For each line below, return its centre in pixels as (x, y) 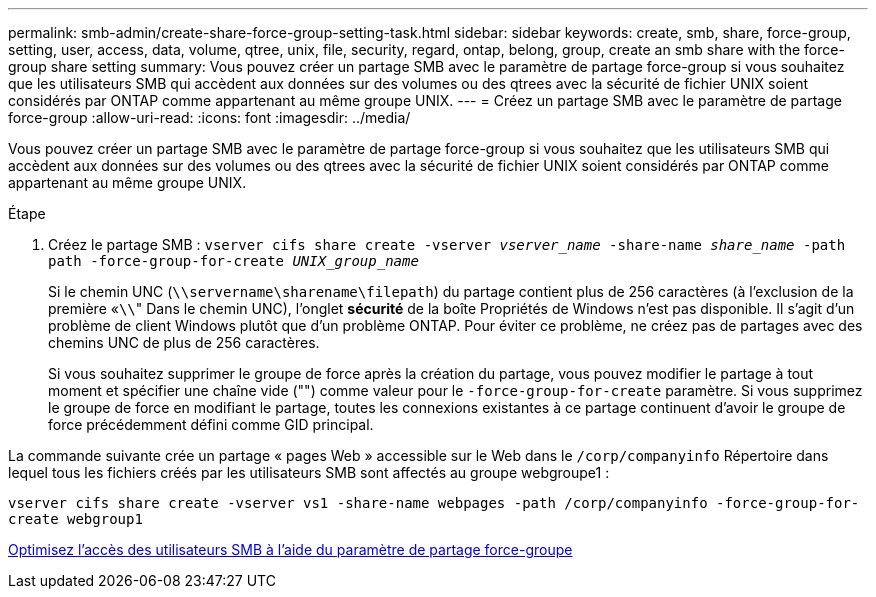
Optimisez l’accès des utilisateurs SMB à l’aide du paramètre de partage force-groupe (290, 549)
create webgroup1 (75, 519)
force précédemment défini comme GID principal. (211, 424)
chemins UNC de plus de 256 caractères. (184, 342)
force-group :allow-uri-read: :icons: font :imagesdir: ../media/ (209, 117)
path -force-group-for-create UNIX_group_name (233, 261)
